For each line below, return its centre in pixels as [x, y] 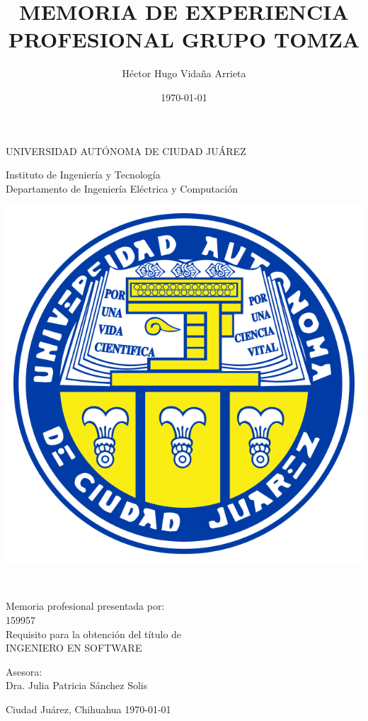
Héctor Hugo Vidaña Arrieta [184, 73]
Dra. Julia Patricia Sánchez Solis [77, 685]
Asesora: [24, 671]
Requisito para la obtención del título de [94, 634]
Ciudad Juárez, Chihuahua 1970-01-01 [88, 709]
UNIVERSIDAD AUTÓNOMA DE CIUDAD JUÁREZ [126, 151]
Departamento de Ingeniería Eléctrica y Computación [122, 188]
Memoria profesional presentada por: [85, 606]
